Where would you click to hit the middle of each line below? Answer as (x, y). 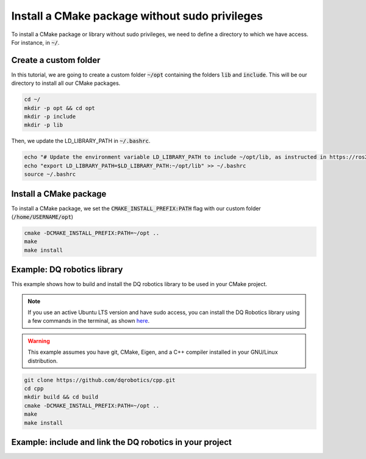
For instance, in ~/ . (35, 42)
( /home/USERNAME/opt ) (42, 217)
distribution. (43, 361)
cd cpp (34, 389)
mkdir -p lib (44, 125)
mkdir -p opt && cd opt (60, 108)
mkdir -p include (50, 116)
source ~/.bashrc (50, 174)
